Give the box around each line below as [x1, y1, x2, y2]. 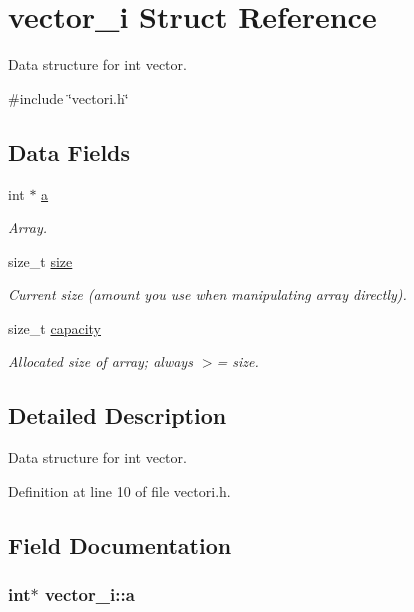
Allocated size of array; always [8, 351, 193, 372]
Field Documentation [8, 529, 232, 560]
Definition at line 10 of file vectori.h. [8, 480, 231, 501]
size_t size [8, 250, 73, 271]
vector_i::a [44, 582, 135, 607]
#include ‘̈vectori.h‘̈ [8, 87, 129, 108]
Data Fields [8, 136, 131, 167]
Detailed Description [8, 400, 227, 431]
